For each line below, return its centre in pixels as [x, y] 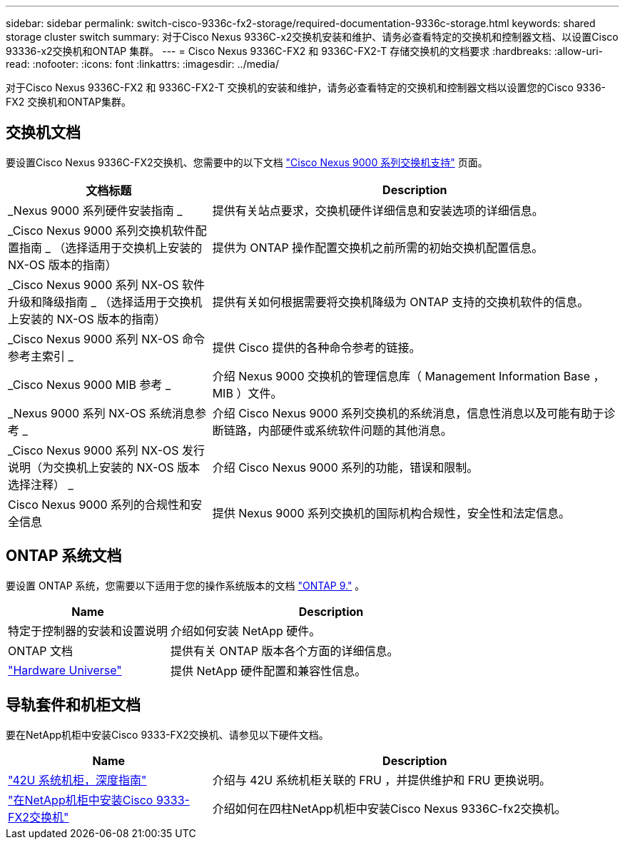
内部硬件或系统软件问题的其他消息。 [355, 430]
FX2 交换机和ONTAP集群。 [68, 102]
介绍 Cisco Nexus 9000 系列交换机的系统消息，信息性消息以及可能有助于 [408, 413]
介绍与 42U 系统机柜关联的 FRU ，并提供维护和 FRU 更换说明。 [381, 780]
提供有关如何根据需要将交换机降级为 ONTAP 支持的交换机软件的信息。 [401, 302]
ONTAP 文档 [41, 651]
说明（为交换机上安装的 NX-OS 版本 [104, 467]
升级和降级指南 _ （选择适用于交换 [100, 302]
